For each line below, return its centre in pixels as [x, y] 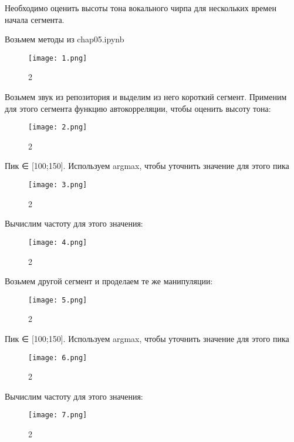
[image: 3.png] [58, 185]
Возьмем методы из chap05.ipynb [65, 39]
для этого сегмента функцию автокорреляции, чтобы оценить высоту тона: [138, 108]
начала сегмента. [35, 19]
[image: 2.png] [58, 127]
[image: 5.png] [58, 300]
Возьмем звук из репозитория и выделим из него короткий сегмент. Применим [146, 97]
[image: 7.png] [58, 415]
